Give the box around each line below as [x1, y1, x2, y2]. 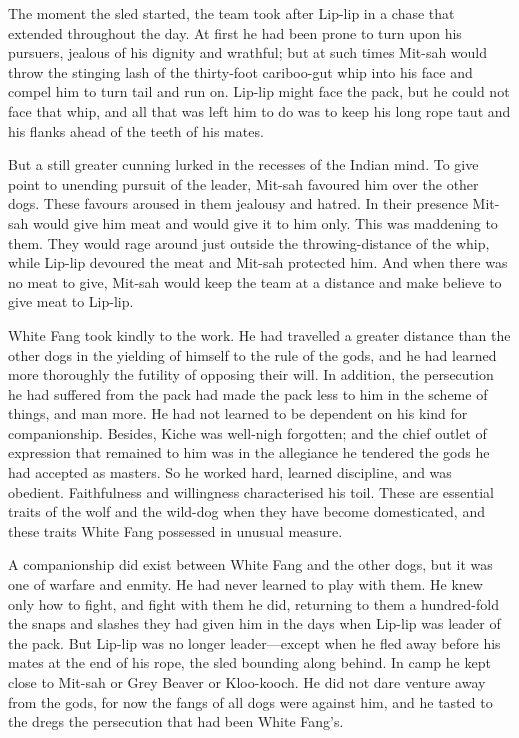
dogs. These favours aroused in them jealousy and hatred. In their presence [8, 193, 468, 214]
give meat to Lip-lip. [8, 291, 134, 312]
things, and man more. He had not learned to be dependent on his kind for [8, 403, 468, 424]
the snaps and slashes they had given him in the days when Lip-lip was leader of [8, 613, 501, 634]
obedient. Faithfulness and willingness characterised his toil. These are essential [8, 481, 494, 502]
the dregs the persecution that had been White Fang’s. [8, 711, 344, 732]
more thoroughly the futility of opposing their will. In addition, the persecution [8, 364, 494, 385]
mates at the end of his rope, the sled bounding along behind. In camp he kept [8, 652, 491, 673]
